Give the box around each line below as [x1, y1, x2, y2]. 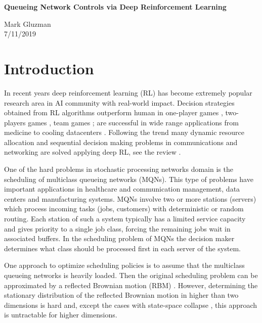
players [4, 117, 26, 127]
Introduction [4, 58, 94, 78]
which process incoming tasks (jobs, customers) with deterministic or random [4, 203, 244, 214]
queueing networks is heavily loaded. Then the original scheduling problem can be [4, 270, 258, 280]
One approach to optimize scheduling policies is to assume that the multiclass [4, 260, 245, 270]
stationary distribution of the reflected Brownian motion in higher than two [4, 290, 239, 300]
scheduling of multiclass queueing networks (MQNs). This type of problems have [4, 173, 253, 184]
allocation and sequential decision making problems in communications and [4, 136, 238, 147]
